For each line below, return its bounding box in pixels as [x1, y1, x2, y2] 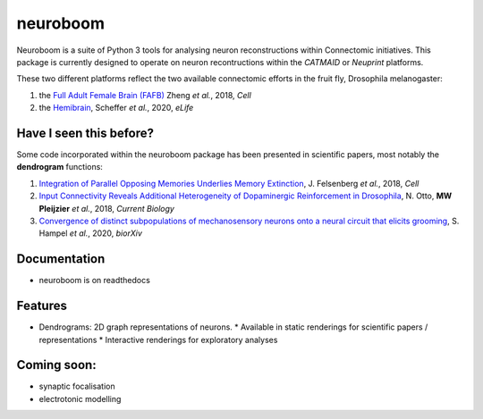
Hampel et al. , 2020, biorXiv [38, 228, 143, 239]
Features [16, 298, 67, 314]
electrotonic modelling [38, 393, 122, 404]
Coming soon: [16, 357, 97, 373]
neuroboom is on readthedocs [38, 275, 151, 286]
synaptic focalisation [38, 381, 115, 392]
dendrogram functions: [16, 162, 103, 172]
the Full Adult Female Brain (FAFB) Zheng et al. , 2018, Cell [38, 89, 252, 100]
